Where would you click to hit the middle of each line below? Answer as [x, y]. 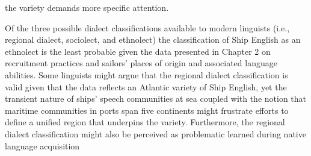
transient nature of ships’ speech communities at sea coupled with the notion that [156, 98]
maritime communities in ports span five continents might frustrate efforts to [147, 110]
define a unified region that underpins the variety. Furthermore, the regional [145, 122]
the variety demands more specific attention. [87, 7]
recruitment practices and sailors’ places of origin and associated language [141, 63]
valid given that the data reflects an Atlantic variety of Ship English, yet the [146, 86]
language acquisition [42, 145]
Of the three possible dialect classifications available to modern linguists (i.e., [147, 27]
